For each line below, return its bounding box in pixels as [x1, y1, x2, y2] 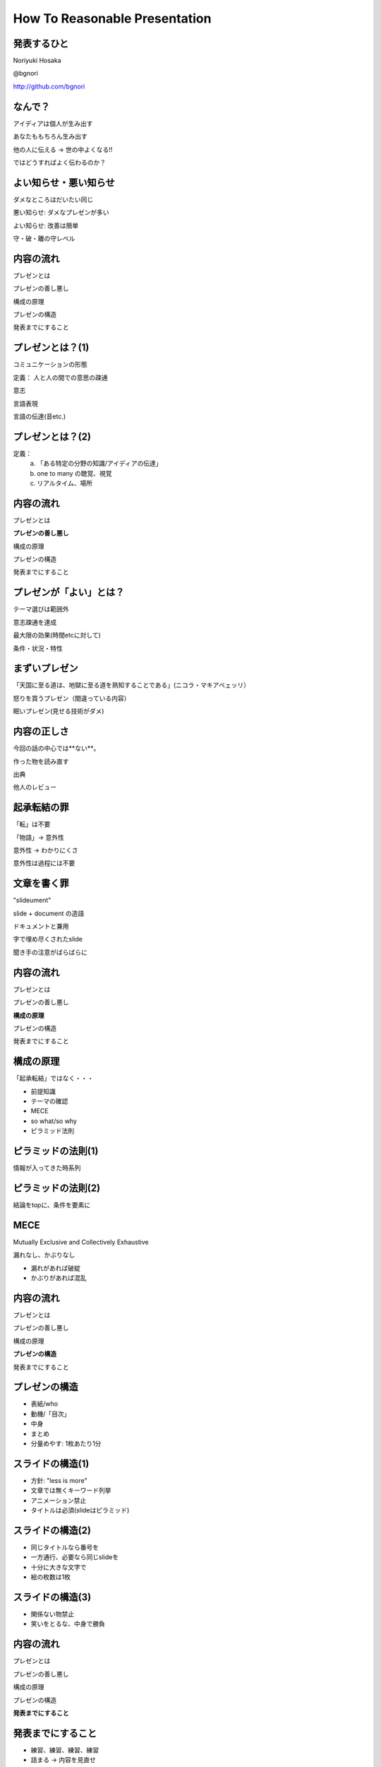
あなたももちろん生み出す [13, 132, 87, 141]
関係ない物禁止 [30, 1610, 74, 1619]
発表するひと [13, 37, 69, 49]
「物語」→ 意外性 [13, 833, 65, 841]
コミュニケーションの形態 [13, 360, 87, 369]
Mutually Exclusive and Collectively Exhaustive [13, 1238, 149, 1246]
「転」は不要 [13, 820, 51, 828]
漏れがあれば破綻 [30, 1264, 80, 1272]
